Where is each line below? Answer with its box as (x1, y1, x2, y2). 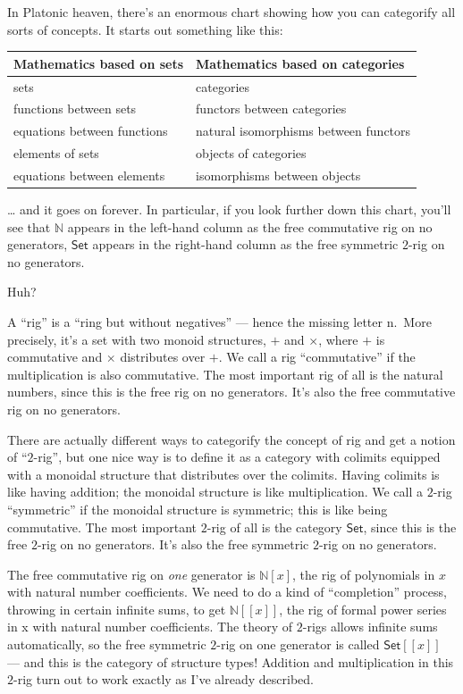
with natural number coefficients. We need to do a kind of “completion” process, (7, 582, 447, 601)
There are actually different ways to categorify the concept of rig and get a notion (7, 430, 456, 448)
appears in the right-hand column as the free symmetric (92, 235, 399, 254)
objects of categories (196, 144, 307, 163)
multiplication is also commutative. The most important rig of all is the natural (7, 364, 443, 383)
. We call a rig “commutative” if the (218, 347, 416, 366)
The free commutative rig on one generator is (7, 564, 256, 583)
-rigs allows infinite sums (302, 617, 438, 636)
